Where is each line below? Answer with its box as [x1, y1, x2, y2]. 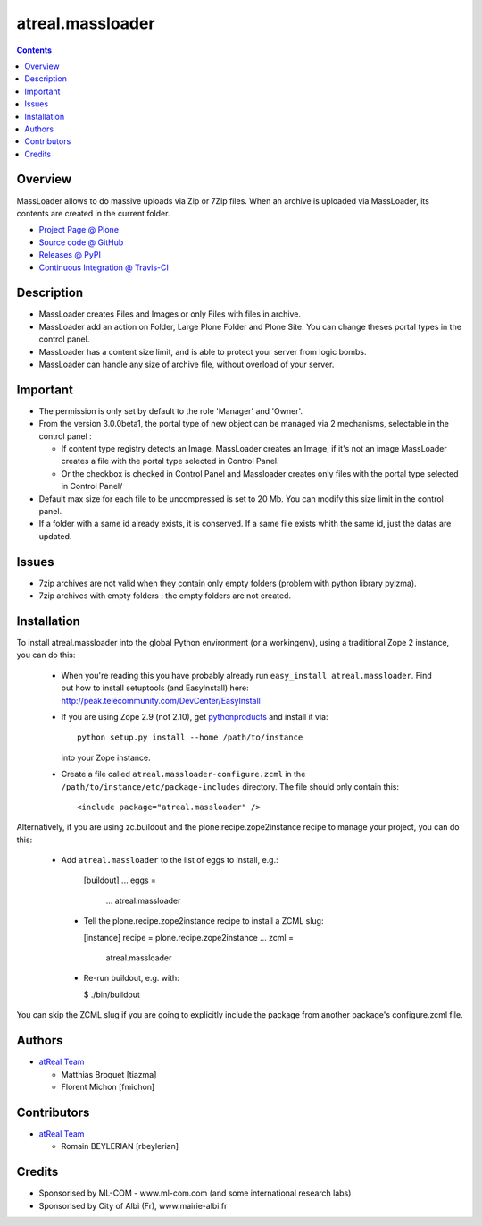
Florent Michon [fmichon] [61, 1081, 155, 1092]
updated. [38, 530, 72, 541]
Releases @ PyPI [38, 249, 102, 260]
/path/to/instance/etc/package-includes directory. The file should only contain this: [61, 781, 400, 791]
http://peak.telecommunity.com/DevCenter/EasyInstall [61, 695, 261, 706]
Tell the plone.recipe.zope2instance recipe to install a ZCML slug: [83, 916, 324, 926]
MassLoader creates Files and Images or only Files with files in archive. [38, 309, 301, 319]
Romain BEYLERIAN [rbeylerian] [61, 1141, 179, 1152]
